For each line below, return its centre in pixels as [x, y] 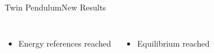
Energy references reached [65, 43]
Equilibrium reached [173, 43]
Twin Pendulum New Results [55, 7]
